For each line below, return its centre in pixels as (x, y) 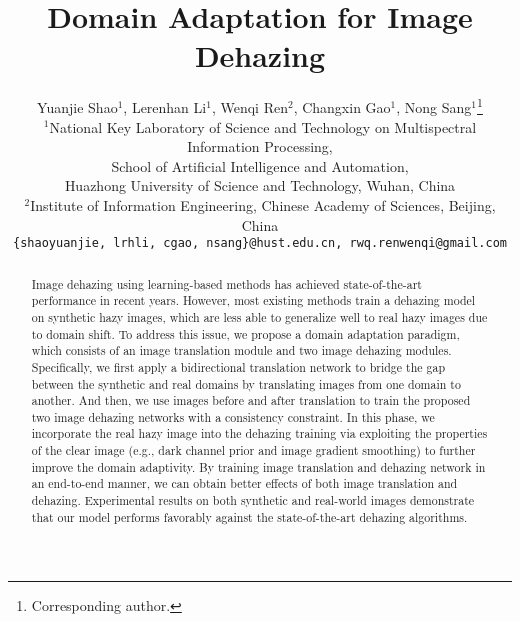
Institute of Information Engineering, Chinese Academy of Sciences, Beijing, (263, 204)
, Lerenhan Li (165, 106)
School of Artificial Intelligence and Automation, (260, 165)
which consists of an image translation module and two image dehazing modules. (241, 350)
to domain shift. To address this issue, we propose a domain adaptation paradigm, (245, 333)
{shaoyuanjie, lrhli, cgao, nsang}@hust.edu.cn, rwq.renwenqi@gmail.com (260, 243)
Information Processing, (260, 146)
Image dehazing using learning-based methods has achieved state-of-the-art (226, 283)
